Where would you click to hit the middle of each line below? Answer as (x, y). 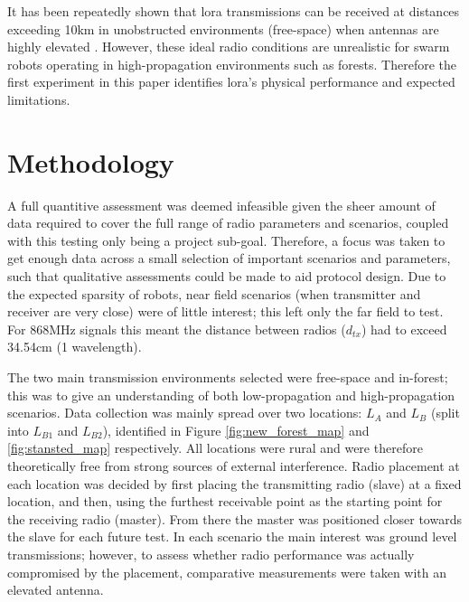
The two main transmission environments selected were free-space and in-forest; (228, 377)
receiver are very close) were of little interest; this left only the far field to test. (225, 311)
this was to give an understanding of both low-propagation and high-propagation (231, 395)
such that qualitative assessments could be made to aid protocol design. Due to (227, 276)
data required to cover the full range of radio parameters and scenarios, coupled (228, 223)
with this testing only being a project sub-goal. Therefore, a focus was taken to (226, 240)
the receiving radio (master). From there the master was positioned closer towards (234, 518)
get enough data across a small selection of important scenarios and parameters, (229, 258)
